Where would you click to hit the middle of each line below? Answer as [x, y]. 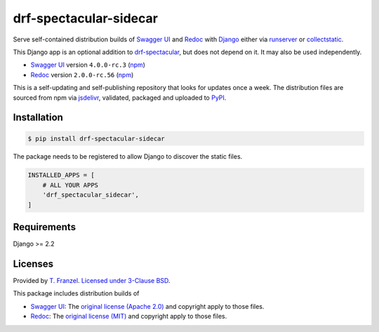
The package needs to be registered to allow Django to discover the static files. [128, 157]
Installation [38, 118]
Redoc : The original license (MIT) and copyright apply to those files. [129, 317]
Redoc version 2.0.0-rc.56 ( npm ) [82, 74]
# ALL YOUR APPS [70, 185]
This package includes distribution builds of [76, 293]
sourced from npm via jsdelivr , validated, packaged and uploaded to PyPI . [120, 98]
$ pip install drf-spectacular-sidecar [96, 138]
